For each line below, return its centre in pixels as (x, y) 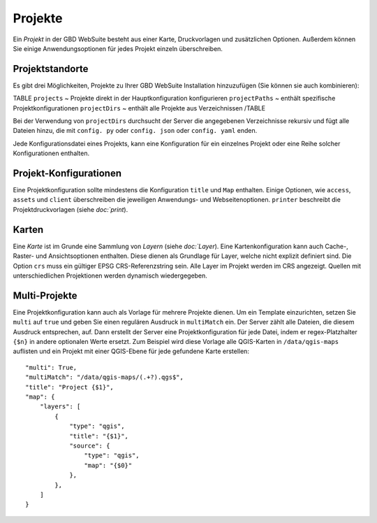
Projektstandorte (51, 69)
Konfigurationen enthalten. (51, 153)
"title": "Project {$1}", (70, 387)
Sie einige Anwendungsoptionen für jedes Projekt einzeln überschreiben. (118, 48)
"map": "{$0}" (108, 465)
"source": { (90, 445)
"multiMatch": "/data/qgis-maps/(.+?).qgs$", (105, 377)
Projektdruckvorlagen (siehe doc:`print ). (71, 209)
